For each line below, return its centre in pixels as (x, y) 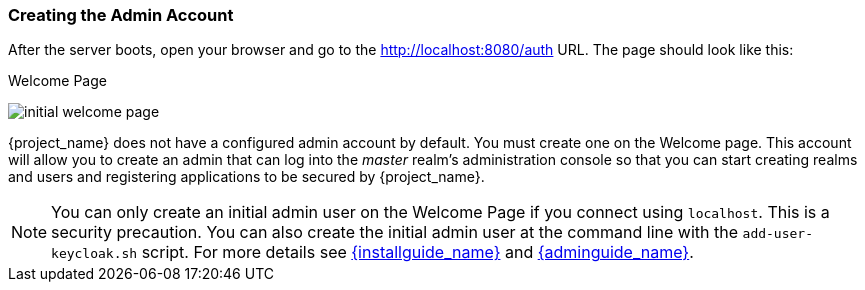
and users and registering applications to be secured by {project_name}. (246, 177)
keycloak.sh (94, 254)
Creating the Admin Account (121, 15)
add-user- (778, 234)
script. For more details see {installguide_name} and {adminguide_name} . (417, 252)
